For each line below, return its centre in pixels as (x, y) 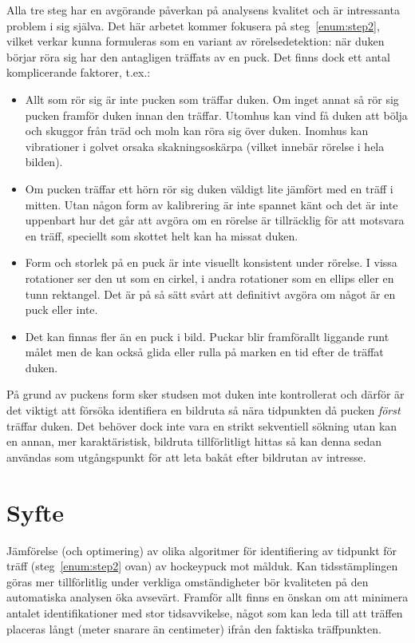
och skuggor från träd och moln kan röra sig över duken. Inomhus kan (197, 131)
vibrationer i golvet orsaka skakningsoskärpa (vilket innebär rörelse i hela (205, 146)
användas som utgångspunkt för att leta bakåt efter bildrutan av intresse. (186, 456)
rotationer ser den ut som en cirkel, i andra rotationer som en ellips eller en (209, 278)
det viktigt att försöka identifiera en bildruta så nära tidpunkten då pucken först (204, 410)
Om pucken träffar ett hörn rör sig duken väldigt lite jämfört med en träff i (209, 188)
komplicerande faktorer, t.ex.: (79, 72)
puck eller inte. (61, 310)
